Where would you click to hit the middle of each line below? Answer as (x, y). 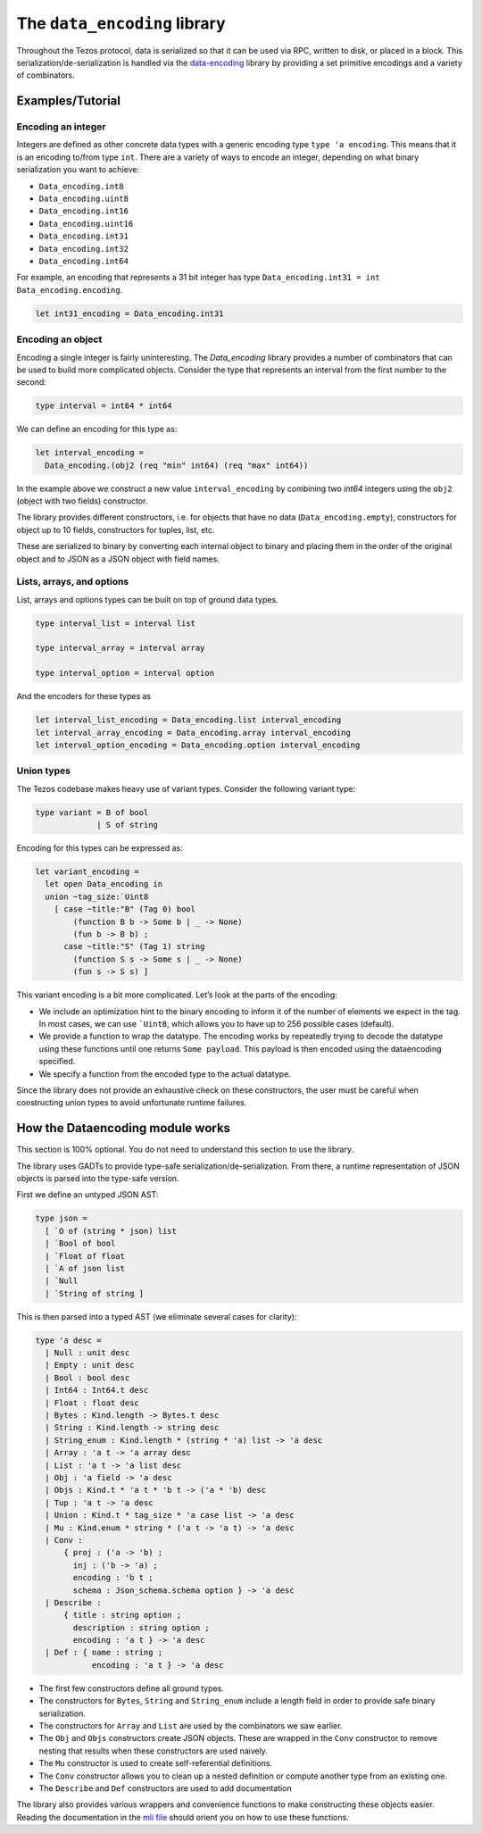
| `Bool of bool (80, 1244)
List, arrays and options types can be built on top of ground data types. (147, 599)
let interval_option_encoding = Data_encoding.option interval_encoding (198, 745)
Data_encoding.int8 (81, 186)
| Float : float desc (92, 1403)
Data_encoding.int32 (84, 249)
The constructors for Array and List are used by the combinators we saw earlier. (191, 1726)
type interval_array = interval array (120, 648)
